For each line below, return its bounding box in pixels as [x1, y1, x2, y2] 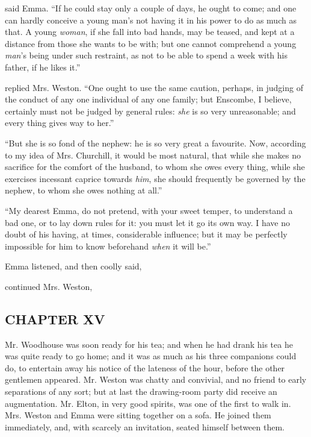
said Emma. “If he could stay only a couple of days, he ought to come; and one [5, 2, 297, 14]
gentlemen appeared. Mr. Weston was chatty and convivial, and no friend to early [5, 373, 307, 386]
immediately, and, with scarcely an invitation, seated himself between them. [5, 420, 285, 433]
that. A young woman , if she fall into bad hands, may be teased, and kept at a [5, 25, 295, 38]
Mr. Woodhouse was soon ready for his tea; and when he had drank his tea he [5, 338, 293, 350]
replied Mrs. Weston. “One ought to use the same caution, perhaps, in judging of [5, 81, 303, 93]
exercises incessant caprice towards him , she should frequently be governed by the [5, 172, 306, 184]
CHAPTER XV [5, 309, 105, 328]
